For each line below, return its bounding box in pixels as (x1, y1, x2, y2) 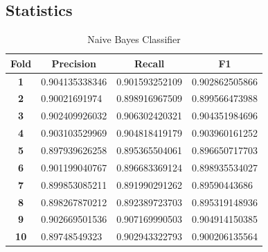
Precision (51, 56, 96, 70)
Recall (134, 56, 165, 70)
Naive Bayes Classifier (87, 32, 181, 47)
